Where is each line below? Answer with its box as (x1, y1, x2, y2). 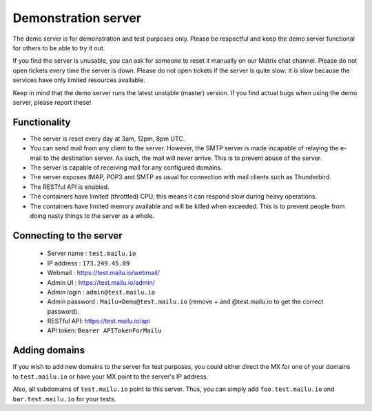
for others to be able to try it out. (12, 43, 105, 52)
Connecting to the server (12, 230, 123, 241)
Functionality (12, 116, 71, 128)
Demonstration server (12, 10, 141, 26)
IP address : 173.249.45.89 (47, 259, 130, 267)
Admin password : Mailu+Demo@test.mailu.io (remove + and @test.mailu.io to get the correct (47, 297, 324, 306)
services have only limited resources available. (12, 76, 145, 84)
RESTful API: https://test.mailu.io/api (47, 317, 151, 325)
